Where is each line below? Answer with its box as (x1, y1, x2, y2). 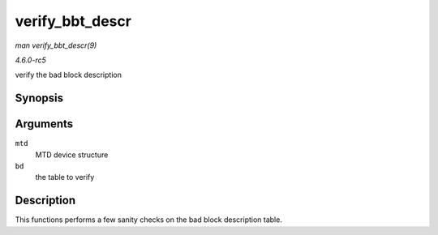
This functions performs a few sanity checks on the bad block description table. (15, 215, 283, 224)
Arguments (15, 117, 74, 131)
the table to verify (35, 173, 95, 182)
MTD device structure (35, 150, 109, 160)
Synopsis (15, 92, 64, 105)
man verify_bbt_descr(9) (15, 41, 97, 50)
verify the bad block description (15, 70, 122, 80)
